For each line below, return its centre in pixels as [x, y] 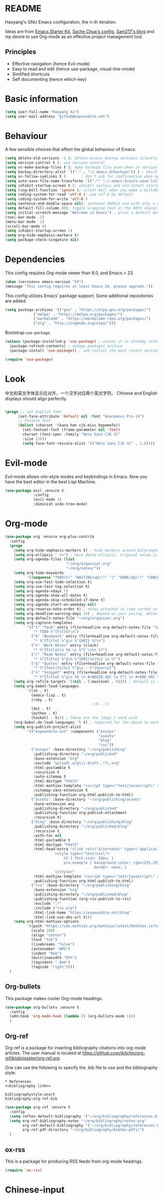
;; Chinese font [34, 421]
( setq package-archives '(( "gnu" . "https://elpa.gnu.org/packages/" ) [78, 310]
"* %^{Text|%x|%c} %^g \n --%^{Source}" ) [75, 668]
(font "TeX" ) [44, 940]
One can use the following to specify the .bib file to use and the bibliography [81, 1068]
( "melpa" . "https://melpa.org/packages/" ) [78, 314]
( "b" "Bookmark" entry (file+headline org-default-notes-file [95, 636]
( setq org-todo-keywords [39, 573]
